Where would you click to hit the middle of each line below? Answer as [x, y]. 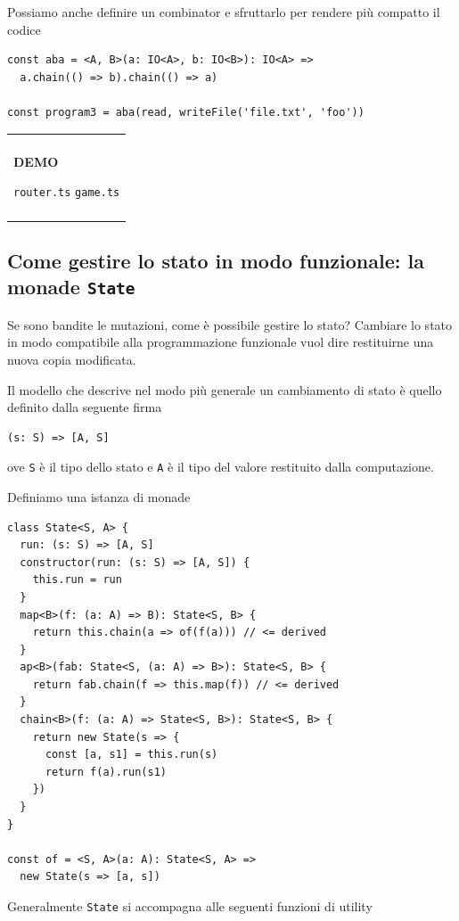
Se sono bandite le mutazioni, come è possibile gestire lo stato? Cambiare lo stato [230, 324]
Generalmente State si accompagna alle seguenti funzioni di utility [190, 906]
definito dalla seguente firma [85, 407]
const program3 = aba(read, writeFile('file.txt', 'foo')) [186, 112]
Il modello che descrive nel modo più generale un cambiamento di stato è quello [225, 389]
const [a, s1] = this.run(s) [131, 755]
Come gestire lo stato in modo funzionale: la [216, 260]
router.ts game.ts [67, 193]
